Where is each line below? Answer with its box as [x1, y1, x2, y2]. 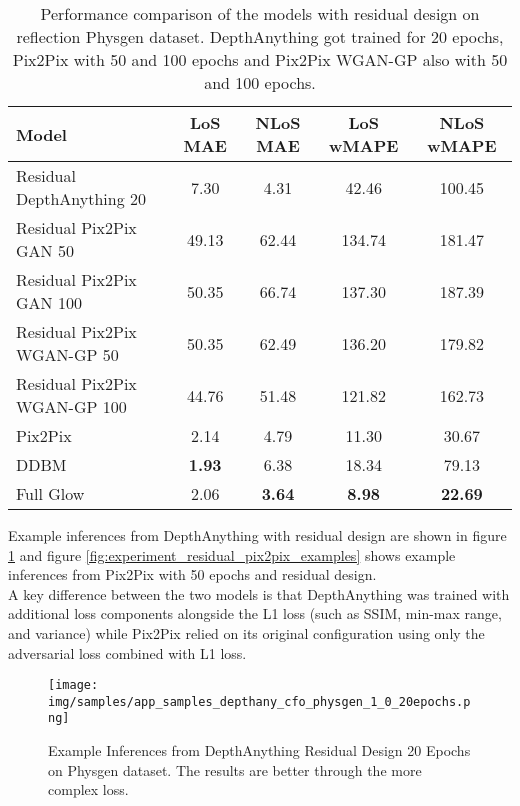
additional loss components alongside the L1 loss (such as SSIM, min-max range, [8, 603, 502, 624]
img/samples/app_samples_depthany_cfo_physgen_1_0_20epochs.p [48, 694, 471, 709]
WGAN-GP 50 [16, 343, 119, 366]
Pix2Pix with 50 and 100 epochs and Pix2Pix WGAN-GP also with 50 [12, 48, 508, 71]
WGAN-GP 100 [16, 395, 127, 418]
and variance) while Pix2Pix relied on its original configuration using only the [8, 622, 485, 643]
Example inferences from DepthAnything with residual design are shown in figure [8, 525, 507, 545]
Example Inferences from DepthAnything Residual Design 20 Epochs [48, 740, 471, 761]
